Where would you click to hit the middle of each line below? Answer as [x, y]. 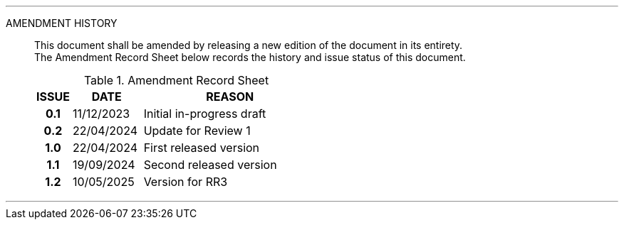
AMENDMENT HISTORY [62, 23]
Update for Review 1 [197, 131]
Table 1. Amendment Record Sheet [176, 80]
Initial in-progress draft [205, 114]
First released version [202, 148]
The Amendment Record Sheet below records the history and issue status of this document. [250, 57]
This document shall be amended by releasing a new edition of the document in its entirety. [249, 45]
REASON [230, 97]
